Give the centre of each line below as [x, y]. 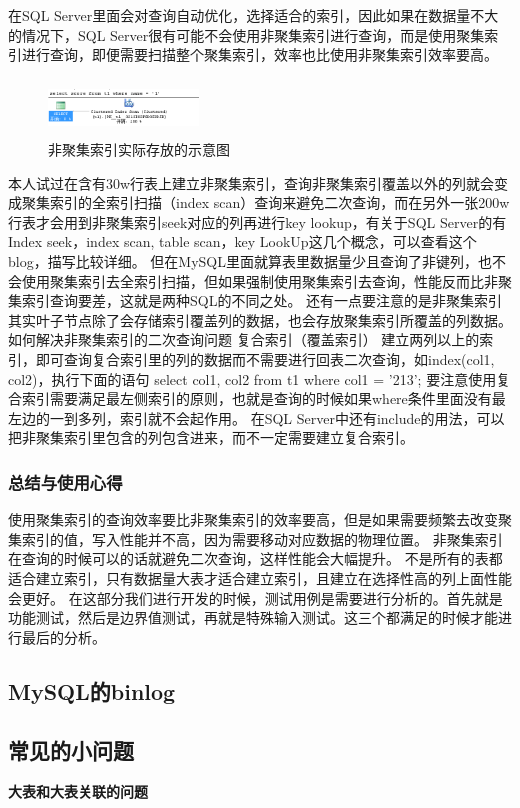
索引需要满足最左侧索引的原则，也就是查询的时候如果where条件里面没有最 [263, 398]
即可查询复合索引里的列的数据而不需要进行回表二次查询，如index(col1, [265, 359]
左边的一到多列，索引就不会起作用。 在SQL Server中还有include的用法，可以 [256, 417]
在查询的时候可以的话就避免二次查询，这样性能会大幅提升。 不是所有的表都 [255, 558]
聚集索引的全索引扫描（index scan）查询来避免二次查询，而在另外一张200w [265, 202]
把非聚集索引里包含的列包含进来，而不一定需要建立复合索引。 [211, 437]
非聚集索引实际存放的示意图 [139, 149]
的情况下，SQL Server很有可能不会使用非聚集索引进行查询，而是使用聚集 [246, 34]
